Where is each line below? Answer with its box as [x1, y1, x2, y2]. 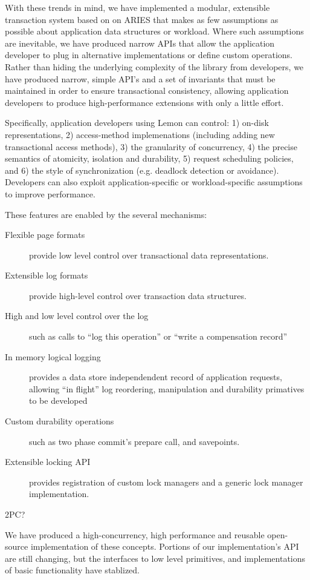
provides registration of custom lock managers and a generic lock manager [29, 475, 303, 488]
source [5, 540, 28, 553]
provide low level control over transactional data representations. [29, 248, 269, 261]
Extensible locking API [5, 455, 91, 468]
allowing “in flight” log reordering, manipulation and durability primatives [29, 382, 305, 395]
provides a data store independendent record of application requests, [29, 371, 282, 383]
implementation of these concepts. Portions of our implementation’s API [30, 540, 299, 553]
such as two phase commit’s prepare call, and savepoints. [29, 435, 240, 447]
